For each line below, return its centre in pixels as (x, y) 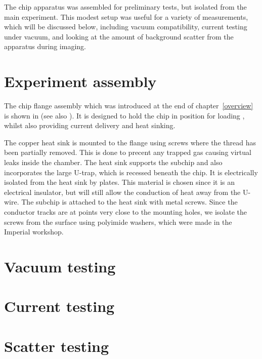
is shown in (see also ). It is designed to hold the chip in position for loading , (124, 115)
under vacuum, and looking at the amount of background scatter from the (119, 36)
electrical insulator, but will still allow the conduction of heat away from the (122, 192)
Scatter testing (57, 346)
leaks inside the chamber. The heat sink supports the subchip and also (113, 162)
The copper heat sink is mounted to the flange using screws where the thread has (130, 142)
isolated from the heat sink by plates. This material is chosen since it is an (120, 182)
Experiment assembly (80, 81)
